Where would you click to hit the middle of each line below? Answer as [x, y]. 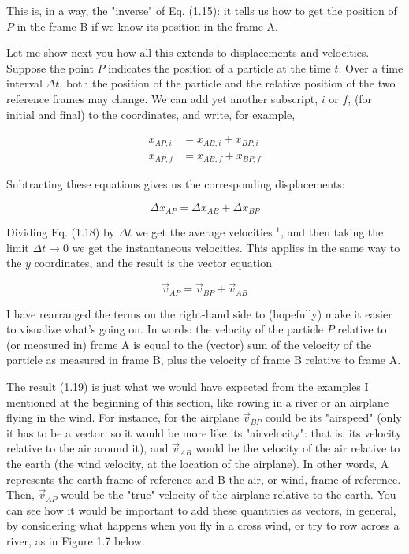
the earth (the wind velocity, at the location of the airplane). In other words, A [198, 463]
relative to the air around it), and [87, 448]
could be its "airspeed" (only [333, 417]
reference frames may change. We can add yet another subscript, [162, 98]
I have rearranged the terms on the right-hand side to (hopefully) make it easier [199, 313]
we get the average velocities [204, 232]
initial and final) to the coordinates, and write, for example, [151, 114]
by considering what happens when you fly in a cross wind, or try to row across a [203, 525]
